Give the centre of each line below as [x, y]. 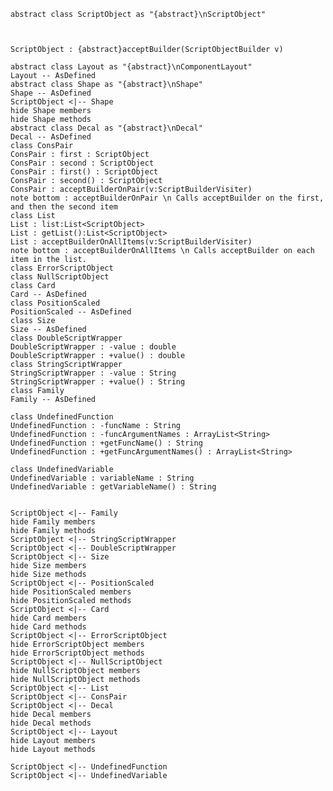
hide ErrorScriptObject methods [77, 653]
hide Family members [53, 522]
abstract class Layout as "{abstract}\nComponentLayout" [131, 67]
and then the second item [64, 207]
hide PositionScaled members [71, 592]
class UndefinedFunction [62, 417]
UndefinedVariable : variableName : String [102, 478]
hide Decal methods [51, 723]
